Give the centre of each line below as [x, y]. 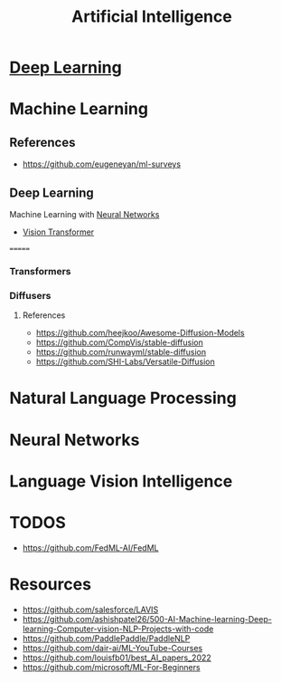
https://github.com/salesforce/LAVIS [90, 610]
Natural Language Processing [123, 398]
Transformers [40, 271]
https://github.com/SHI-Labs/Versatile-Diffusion [125, 362]
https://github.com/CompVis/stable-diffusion [119, 342]
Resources [51, 584]
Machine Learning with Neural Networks [84, 214]
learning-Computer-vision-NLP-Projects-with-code [118, 629]
